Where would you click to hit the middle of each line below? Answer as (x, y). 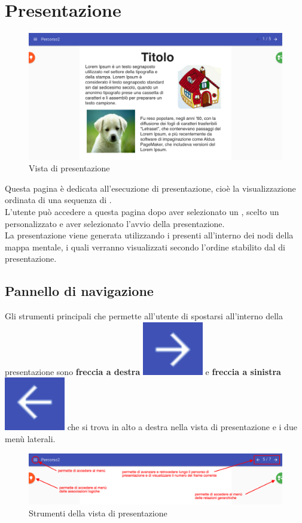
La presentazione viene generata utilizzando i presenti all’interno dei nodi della (149, 235)
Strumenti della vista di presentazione (98, 513)
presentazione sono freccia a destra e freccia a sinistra (143, 371)
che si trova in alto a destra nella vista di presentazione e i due (182, 427)
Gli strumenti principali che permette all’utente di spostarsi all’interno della (144, 316)
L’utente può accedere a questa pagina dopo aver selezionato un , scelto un (142, 212)
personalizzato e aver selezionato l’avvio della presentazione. (115, 223)
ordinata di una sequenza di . (58, 200)
